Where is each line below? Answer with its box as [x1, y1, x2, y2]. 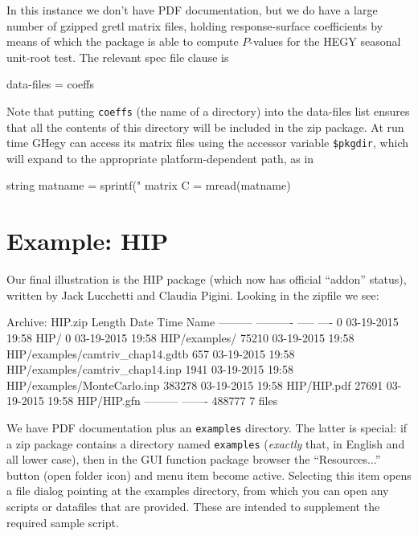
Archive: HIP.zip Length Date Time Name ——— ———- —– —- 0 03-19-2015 [6, 313, 399, 330]
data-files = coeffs [6, 76, 95, 92]
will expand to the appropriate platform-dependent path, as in [6, 149, 314, 166]
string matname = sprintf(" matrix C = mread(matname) [6, 177, 291, 194]
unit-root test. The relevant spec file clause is [6, 48, 229, 65]
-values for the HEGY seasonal [249, 33, 401, 50]
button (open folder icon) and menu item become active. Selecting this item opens [6, 466, 412, 483]
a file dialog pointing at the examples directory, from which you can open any [6, 482, 389, 499]
